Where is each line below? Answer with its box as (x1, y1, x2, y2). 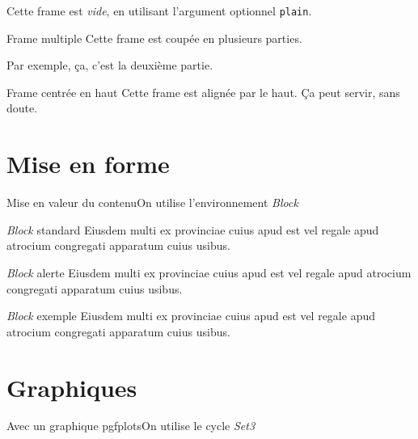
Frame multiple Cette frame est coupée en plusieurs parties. (6, 29, 302, 46)
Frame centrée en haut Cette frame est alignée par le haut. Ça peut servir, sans (6, 83, 400, 100)
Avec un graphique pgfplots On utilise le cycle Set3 (6, 417, 255, 434)
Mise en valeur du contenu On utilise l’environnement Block (6, 194, 298, 211)
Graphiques (6, 370, 137, 403)
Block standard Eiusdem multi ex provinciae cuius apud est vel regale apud (6, 221, 379, 238)
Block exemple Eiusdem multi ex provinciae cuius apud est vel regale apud (6, 307, 375, 324)
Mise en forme (6, 147, 170, 180)
